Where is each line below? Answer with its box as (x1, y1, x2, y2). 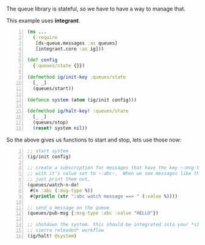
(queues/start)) (32, 85, 74, 91)
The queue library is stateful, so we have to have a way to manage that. (6, 5, 186, 12)
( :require (32, 34, 58, 40)
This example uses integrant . (6, 17, 81, 24)
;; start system (27, 147, 69, 154)
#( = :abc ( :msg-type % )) (30, 187, 93, 194)
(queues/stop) (32, 119, 69, 126)
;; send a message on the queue (27, 204, 110, 211)
